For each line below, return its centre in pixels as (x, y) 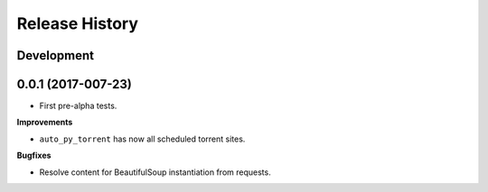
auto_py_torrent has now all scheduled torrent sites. (142, 139)
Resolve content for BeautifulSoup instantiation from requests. (155, 172)
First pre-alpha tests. (78, 106)
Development (56, 55)
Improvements (45, 123)
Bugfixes (34, 155)
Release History (78, 23)
